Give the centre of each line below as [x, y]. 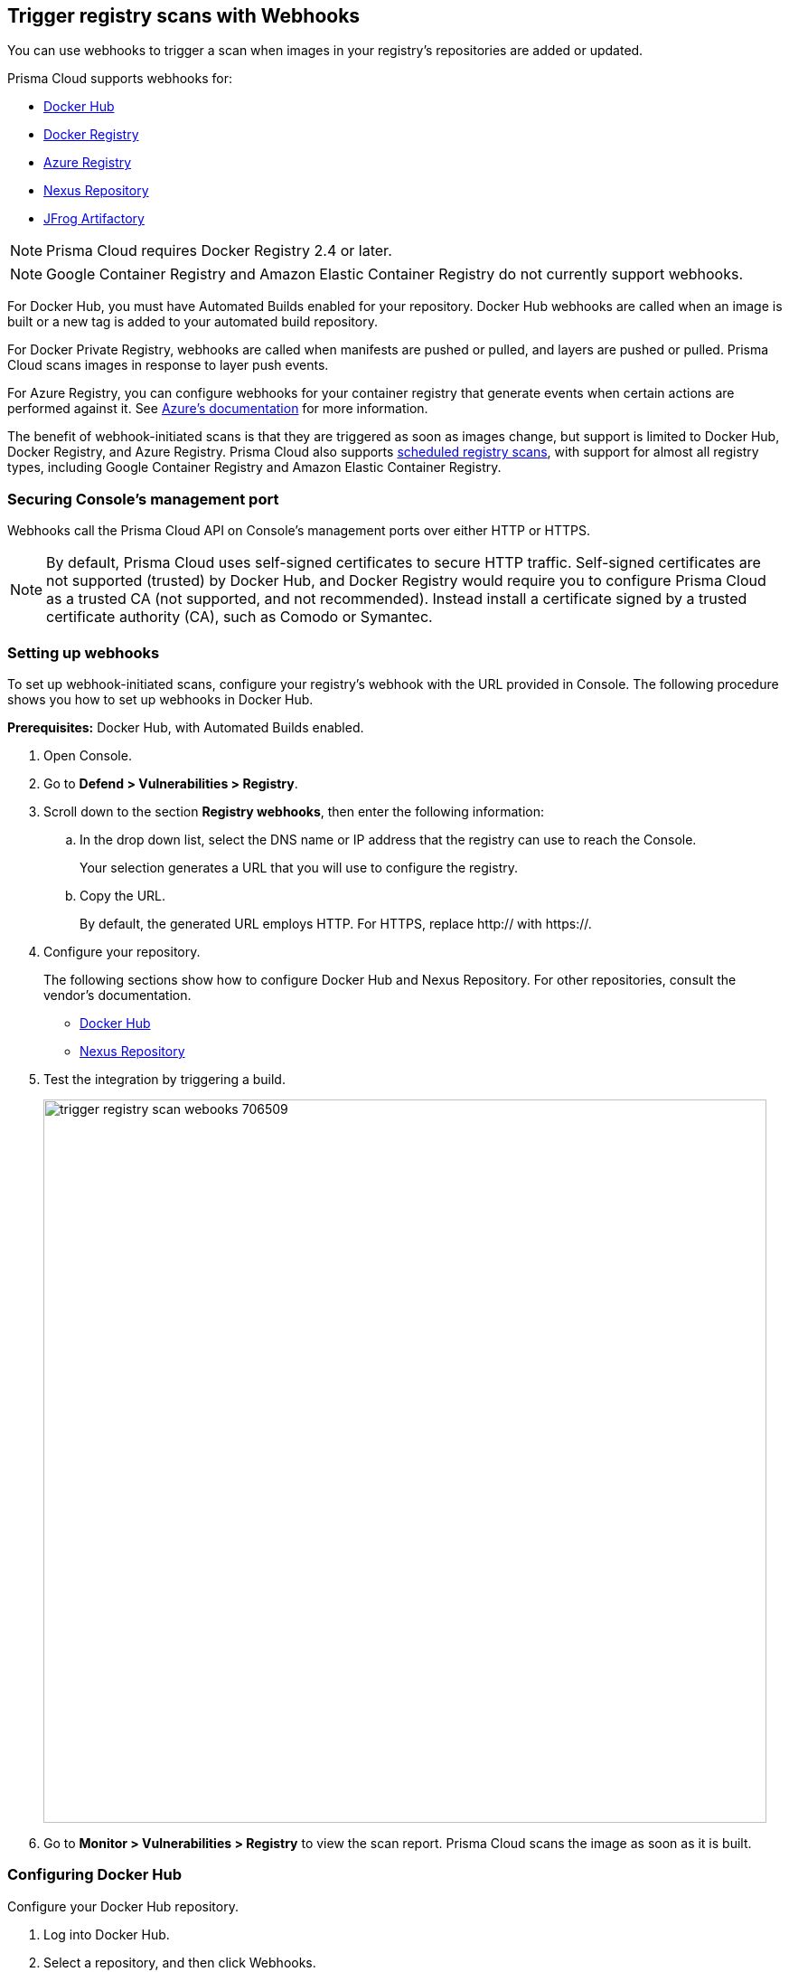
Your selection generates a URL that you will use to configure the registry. [299, 867]
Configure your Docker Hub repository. [123, 1906]
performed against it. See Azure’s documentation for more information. [218, 409]
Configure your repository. [122, 951]
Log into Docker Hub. [107, 1934]
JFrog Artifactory [94, 219]
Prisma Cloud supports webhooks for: [120, 79]
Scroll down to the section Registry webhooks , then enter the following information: [294, 811]
